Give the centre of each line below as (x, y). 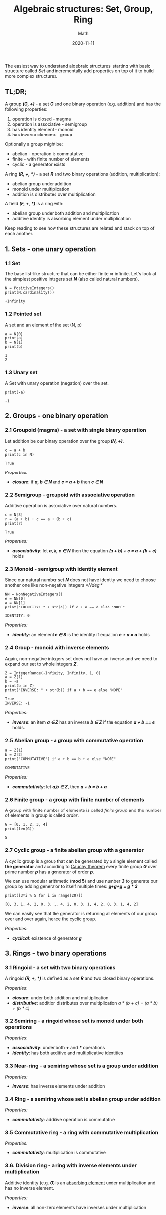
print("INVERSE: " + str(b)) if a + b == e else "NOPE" (64, 690)
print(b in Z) (20, 686)
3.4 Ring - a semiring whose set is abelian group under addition (83, 1099)
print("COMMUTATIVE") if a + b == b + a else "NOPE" (61, 759)
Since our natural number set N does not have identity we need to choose (81, 580)
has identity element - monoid (43, 129)
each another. (19, 233)
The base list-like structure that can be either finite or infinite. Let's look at (81, 274)
